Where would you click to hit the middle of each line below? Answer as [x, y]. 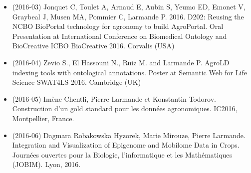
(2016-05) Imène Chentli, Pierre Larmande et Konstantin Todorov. [114, 98]
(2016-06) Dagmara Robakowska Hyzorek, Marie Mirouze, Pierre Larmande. [129, 135]
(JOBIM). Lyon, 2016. [46, 164]
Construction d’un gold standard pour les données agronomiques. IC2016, [125, 108]
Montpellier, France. [43, 118]
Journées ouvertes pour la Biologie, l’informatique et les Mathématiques [122, 154]
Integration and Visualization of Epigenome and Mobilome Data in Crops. [126, 145]
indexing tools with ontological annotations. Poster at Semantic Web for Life [129, 72]
